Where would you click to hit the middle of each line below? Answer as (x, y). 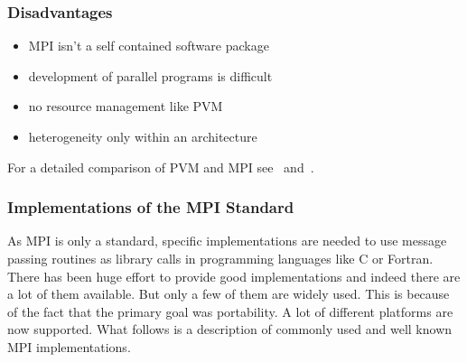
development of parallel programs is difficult (150, 75)
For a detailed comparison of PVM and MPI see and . (161, 167)
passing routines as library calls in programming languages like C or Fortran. (220, 258)
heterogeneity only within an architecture (143, 136)
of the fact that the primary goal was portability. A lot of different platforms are (230, 311)
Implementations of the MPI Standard (151, 207)
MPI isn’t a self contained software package (149, 46)
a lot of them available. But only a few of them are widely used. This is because (229, 294)
